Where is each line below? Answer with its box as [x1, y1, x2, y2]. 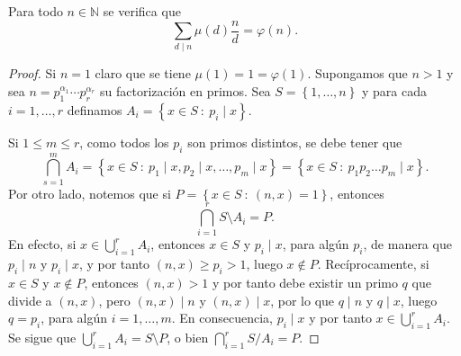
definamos [67, 100, 122, 119]
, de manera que [363, 235, 452, 254]
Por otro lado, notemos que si [8, 183, 171, 202]
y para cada [362, 81, 428, 100]
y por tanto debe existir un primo [212, 273, 398, 292]
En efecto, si [8, 235, 77, 254]
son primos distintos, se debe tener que [187, 132, 402, 151]
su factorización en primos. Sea [99, 81, 271, 100]
